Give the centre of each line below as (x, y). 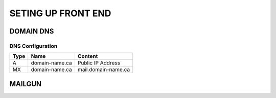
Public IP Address (99, 63)
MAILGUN (26, 84)
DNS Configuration (33, 46)
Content (88, 56)
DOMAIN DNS (32, 31)
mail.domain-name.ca (104, 70)
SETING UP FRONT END (60, 13)
